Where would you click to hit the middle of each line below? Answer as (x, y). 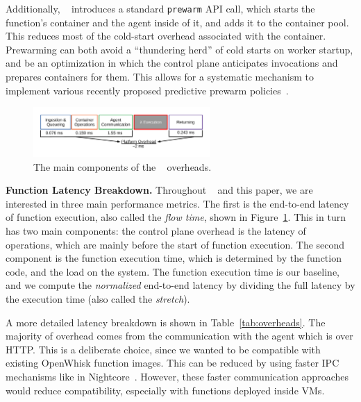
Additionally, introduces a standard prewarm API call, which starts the (160, 8)
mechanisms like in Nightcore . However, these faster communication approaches (177, 376)
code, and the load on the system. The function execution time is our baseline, (173, 271)
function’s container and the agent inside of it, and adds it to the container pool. (177, 22)
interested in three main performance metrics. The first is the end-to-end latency (177, 203)
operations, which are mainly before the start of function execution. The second (175, 244)
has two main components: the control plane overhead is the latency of (156, 230)
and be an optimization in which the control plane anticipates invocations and (172, 63)
